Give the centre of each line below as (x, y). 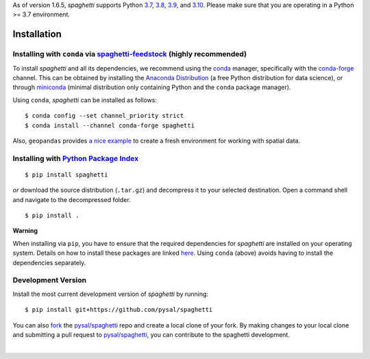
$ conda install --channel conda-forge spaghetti (110, 125)
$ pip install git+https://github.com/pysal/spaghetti (119, 310)
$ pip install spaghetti (66, 174)
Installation (37, 34)
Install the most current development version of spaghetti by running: (111, 294)
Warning (25, 231)
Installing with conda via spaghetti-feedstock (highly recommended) (129, 54)
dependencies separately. (49, 262)
